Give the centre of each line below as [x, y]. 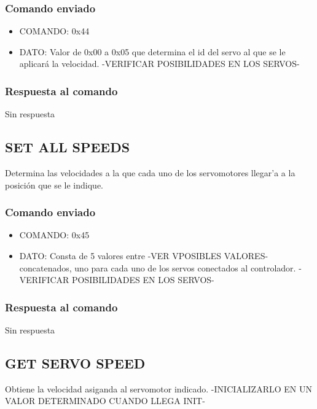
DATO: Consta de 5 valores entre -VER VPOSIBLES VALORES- [144, 256]
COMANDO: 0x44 [54, 31]
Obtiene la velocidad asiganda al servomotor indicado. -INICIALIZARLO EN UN [158, 388]
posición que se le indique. [54, 185]
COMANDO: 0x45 [54, 235]
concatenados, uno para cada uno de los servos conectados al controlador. [158, 267]
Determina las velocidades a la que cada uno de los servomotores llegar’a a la [150, 173]
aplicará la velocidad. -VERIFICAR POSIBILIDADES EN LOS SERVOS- [159, 64]
